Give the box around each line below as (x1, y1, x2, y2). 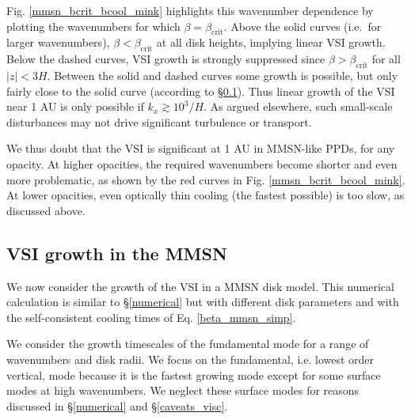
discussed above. (6, 202, 86, 218)
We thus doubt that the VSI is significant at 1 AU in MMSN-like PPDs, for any (6, 140, 395, 157)
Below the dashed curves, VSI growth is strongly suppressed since (6, 51, 325, 67)
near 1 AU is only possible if (6, 98, 144, 115)
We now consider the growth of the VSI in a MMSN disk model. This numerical (6, 278, 394, 294)
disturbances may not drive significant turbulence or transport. (6, 113, 312, 130)
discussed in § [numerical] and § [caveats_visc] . (6, 397, 228, 414)
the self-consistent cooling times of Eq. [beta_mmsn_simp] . (6, 308, 296, 325)
